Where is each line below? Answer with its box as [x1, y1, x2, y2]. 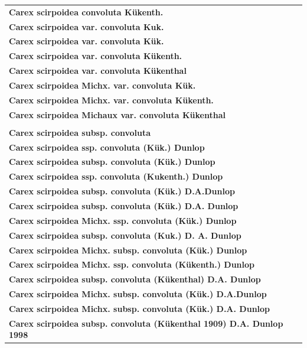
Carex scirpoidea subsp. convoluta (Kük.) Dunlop [9, 155, 215, 168]
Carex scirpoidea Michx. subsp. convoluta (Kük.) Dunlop [9, 243, 247, 256]
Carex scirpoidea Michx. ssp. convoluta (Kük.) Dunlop [9, 214, 237, 226]
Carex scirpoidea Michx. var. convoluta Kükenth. [9, 93, 214, 106]
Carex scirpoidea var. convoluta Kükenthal [9, 64, 187, 77]
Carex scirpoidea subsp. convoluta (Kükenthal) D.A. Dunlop [9, 273, 261, 285]
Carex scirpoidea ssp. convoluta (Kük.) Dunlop [9, 141, 205, 153]
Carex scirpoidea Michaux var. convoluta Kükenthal [9, 108, 226, 121]
